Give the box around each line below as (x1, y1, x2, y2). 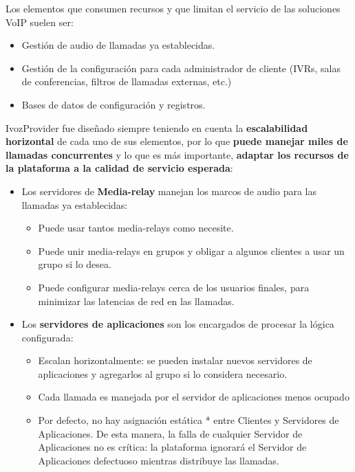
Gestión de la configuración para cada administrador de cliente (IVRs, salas (21, 60, 341, 75)
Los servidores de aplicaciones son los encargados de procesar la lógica (21, 317, 334, 331)
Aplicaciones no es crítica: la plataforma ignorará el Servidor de (38, 440, 307, 454)
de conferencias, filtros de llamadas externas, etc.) (21, 74, 232, 89)
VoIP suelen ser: (6, 14, 74, 29)
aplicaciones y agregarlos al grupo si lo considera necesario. (38, 366, 288, 381)
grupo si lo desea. (38, 257, 111, 271)
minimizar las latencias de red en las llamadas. (38, 293, 235, 308)
